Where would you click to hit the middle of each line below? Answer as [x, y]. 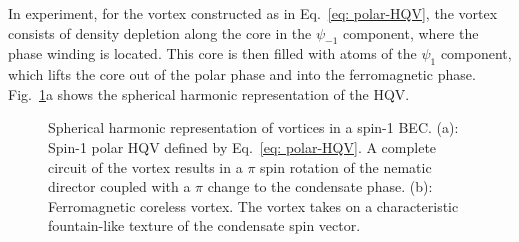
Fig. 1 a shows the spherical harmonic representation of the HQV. [209, 93]
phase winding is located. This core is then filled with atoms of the [212, 53]
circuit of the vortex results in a [145, 166]
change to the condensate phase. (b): [320, 186]
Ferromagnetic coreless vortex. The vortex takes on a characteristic [253, 205]
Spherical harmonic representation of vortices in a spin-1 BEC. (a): [253, 127]
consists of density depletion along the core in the [160, 32]
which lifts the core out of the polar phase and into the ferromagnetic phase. [242, 74]
